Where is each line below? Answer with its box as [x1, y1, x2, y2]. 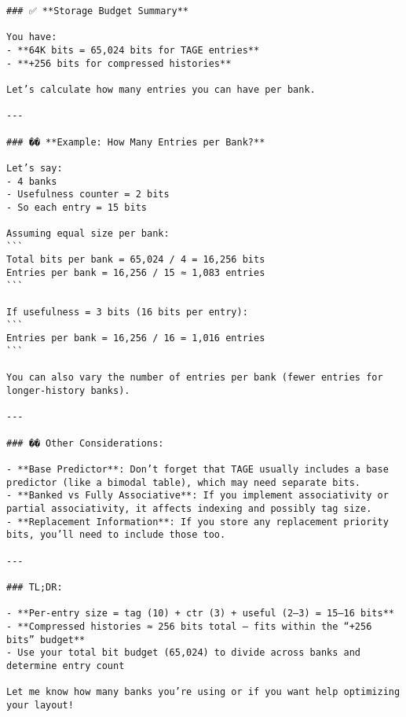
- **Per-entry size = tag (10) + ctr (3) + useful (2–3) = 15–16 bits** [6, 608, 394, 620]
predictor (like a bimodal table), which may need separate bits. [6, 476, 361, 488]
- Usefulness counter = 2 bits [6, 189, 170, 200]
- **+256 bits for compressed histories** [6, 57, 232, 69]
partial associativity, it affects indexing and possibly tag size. [6, 502, 372, 514]
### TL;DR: [6, 581, 63, 593]
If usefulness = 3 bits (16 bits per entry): [6, 307, 248, 318]
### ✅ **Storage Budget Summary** [6, 6, 188, 17]
